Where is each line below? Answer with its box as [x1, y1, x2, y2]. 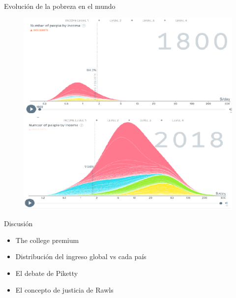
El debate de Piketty [15, 268, 78, 278]
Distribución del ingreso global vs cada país [15, 251, 147, 262]
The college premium [15, 235, 79, 245]
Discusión [4, 218, 33, 229]
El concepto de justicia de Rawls [15, 284, 114, 295]
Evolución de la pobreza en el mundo [4, 1, 116, 11]
